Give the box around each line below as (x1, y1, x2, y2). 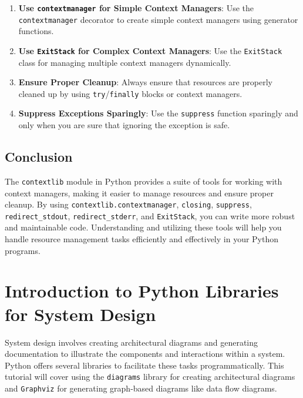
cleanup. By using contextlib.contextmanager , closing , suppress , (5, 198, 252, 210)
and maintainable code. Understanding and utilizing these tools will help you (5, 221, 282, 233)
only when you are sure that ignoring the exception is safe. (18, 119, 230, 131)
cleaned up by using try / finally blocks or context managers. (18, 87, 243, 99)
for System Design (5, 302, 156, 326)
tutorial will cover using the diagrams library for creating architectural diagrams (5, 370, 295, 383)
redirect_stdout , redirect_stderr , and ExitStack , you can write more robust (5, 209, 295, 222)
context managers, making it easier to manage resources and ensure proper (5, 186, 274, 199)
